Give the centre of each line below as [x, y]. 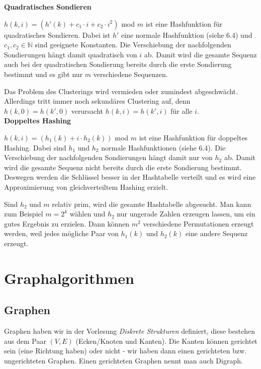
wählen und [88, 214]
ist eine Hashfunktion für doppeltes [193, 137]
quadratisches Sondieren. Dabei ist [57, 34]
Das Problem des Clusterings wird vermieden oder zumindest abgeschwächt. [121, 91]
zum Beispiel [24, 214]
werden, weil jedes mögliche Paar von [61, 233]
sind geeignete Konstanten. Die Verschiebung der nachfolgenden [133, 45]
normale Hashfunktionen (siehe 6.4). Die [163, 147]
